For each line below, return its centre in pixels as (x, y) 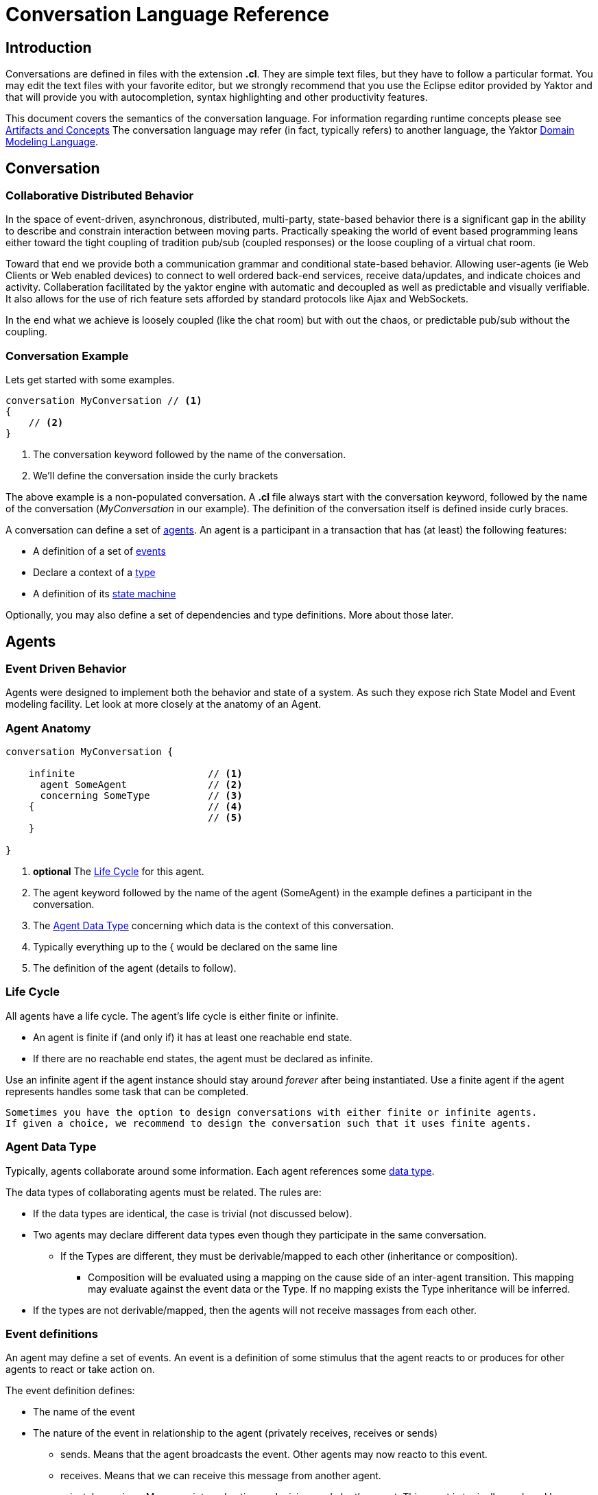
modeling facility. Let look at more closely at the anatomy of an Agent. (164, 704)
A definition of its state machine (105, 594)
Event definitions (52, 1333)
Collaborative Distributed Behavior (100, 196)
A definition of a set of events (99, 551)
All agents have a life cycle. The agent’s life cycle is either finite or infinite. (172, 1016)
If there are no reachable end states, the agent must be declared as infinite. (203, 1058)
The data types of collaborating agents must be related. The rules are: (164, 1192)
